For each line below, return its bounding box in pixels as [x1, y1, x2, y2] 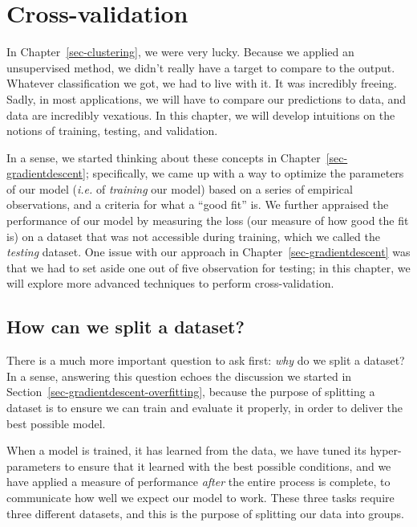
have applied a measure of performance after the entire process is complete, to [6, 473, 391, 490]
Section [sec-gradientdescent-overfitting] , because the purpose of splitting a [6, 383, 375, 400]
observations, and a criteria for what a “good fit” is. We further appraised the [6, 196, 389, 213]
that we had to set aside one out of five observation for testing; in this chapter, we [6, 259, 411, 276]
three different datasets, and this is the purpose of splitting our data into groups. [6, 505, 404, 521]
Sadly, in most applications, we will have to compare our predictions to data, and [6, 90, 407, 107]
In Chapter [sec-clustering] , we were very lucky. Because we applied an [6, 43, 354, 60]
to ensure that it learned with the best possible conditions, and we [64, 457, 391, 474]
